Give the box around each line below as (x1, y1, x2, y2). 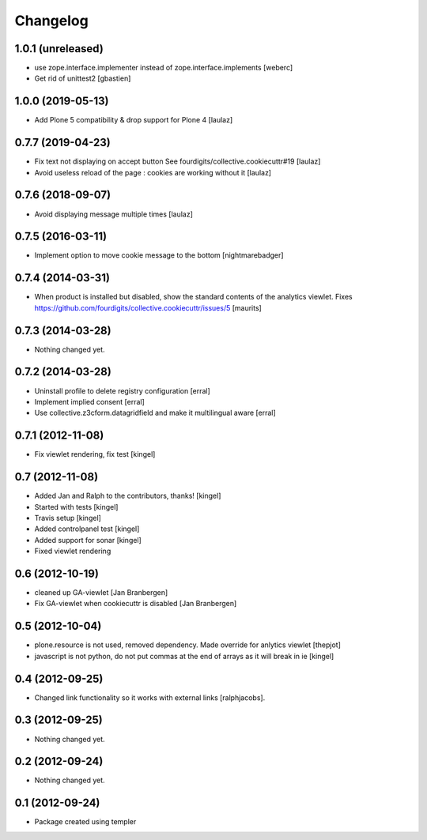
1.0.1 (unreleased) (14, 42, 104, 55)
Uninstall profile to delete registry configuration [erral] (34, 386, 211, 395)
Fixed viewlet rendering (34, 546, 111, 556)
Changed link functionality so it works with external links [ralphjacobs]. (34, 692, 266, 703)
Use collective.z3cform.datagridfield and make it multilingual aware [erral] (34, 408, 276, 418)
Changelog (14, 12, 89, 29)
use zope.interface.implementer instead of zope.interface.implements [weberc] (34, 63, 293, 73)
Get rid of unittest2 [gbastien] (34, 73, 131, 83)
